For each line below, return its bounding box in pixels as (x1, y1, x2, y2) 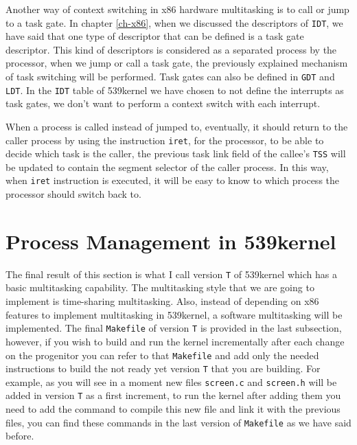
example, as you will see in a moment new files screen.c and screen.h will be (5, 374, 337, 389)
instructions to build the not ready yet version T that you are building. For (5, 361, 321, 376)
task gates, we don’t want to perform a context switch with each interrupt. (5, 96, 321, 111)
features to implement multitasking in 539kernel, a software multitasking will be (5, 307, 343, 321)
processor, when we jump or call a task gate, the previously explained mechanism (5, 56, 348, 70)
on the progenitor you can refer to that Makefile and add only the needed (5, 347, 319, 362)
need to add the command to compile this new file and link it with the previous (5, 402, 341, 416)
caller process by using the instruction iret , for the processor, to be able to (5, 133, 324, 147)
